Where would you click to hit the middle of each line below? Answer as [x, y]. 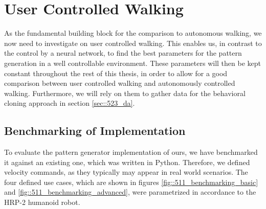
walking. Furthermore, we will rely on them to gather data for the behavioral [125, 93]
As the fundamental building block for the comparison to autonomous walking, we [133, 33]
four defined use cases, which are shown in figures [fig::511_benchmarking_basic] [131, 182]
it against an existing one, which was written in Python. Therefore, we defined [127, 162]
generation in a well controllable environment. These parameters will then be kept [132, 63]
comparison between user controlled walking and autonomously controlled [120, 83]
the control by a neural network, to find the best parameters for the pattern [123, 53]
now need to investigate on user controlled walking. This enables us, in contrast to [133, 43]
